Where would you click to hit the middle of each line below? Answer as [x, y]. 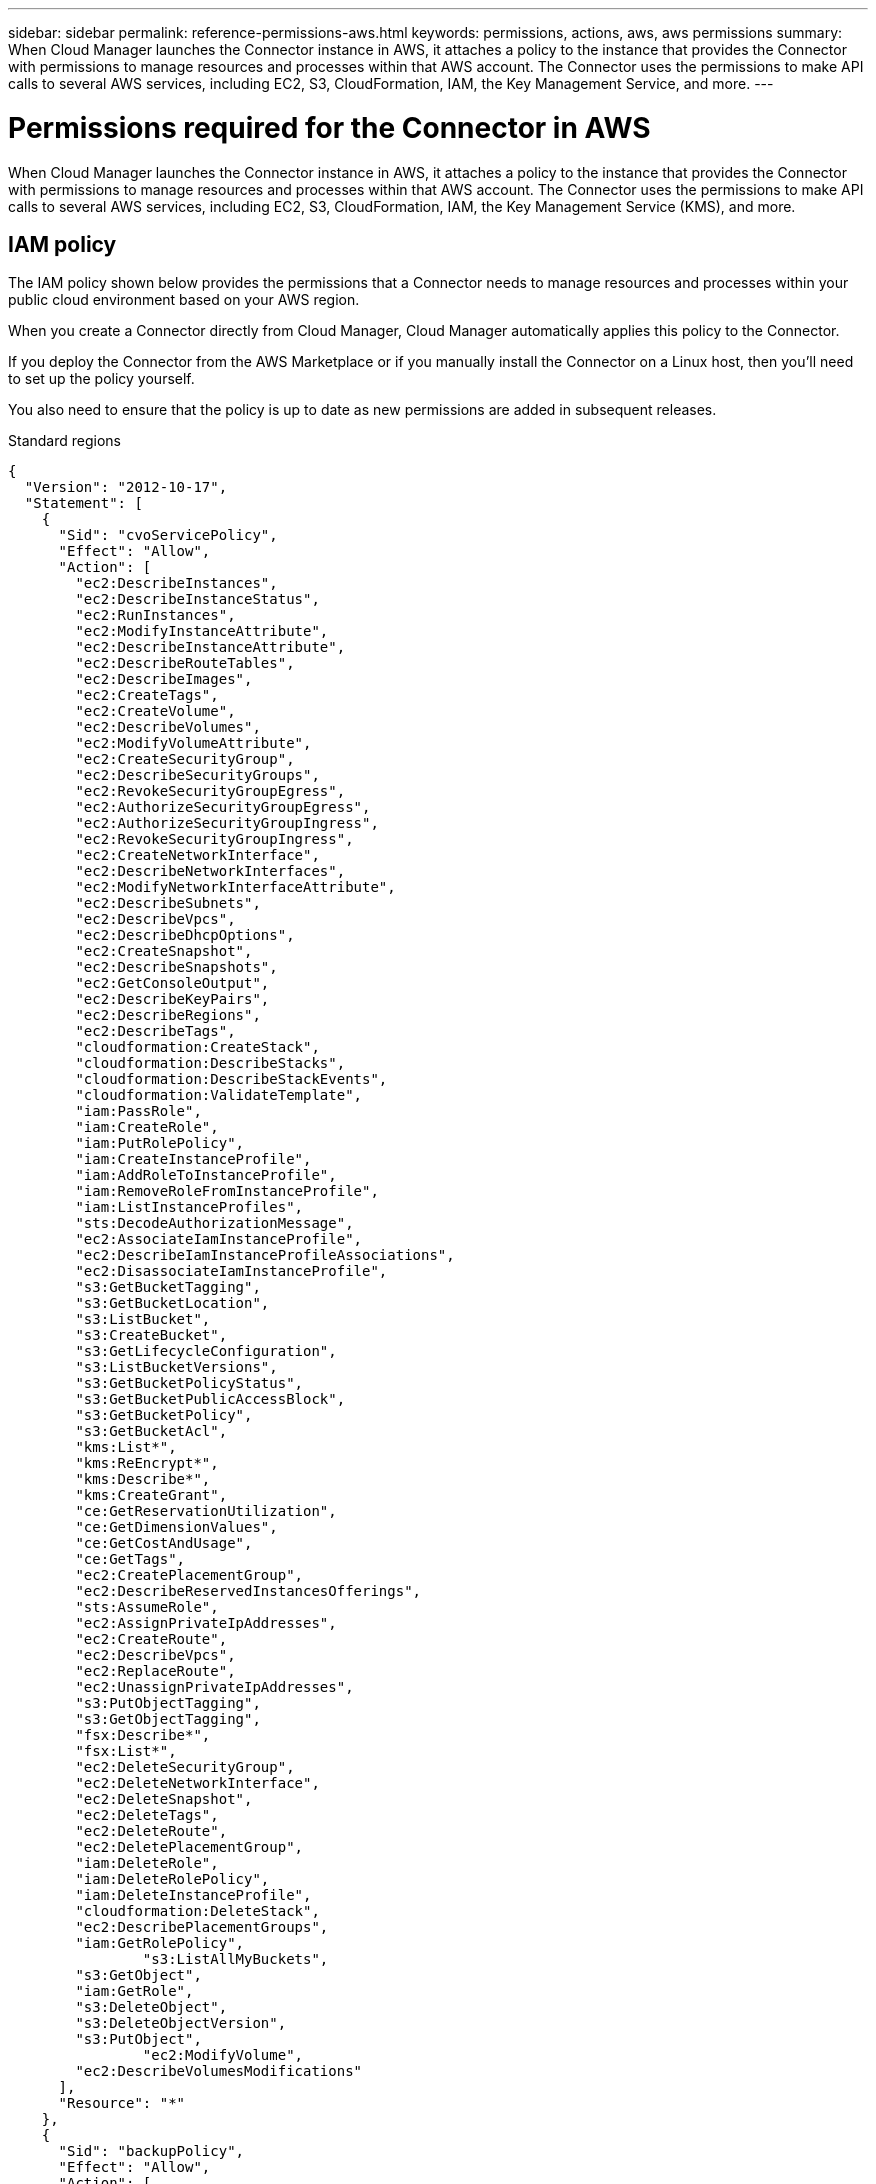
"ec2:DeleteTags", [147, 1815]
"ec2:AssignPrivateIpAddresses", [206, 1623]
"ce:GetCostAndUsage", [164, 1543]
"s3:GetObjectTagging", [168, 1719]
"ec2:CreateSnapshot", [164, 951]
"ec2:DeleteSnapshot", [164, 1799]
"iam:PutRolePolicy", [160, 1143]
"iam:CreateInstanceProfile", [193, 1159]
